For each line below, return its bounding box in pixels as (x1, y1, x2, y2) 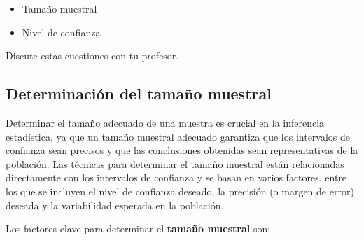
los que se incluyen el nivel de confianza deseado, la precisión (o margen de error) (6, 183, 354, 198)
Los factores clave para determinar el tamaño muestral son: (6, 221, 271, 236)
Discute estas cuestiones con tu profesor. (6, 48, 179, 63)
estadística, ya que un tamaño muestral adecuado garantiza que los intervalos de (6, 129, 351, 143)
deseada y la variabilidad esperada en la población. (6, 197, 224, 212)
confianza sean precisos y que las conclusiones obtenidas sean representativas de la (6, 143, 358, 157)
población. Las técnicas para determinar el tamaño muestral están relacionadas (6, 156, 344, 171)
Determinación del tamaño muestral (6, 83, 272, 104)
